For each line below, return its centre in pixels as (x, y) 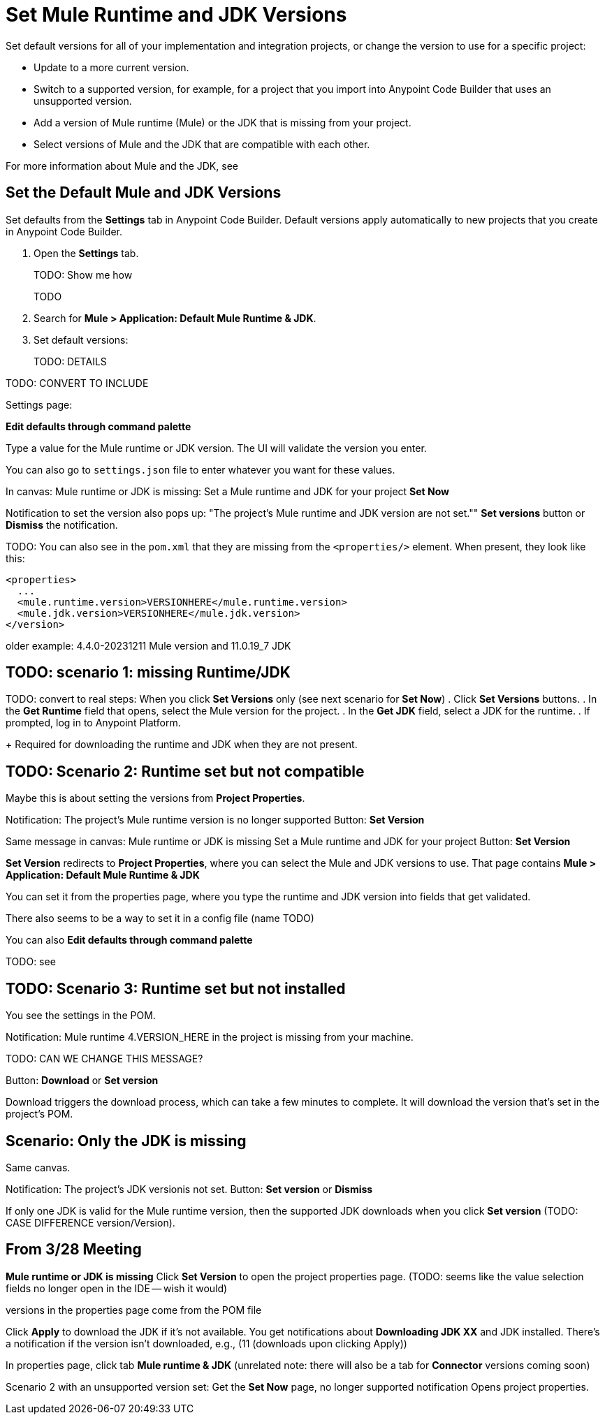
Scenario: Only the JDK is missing (126, 1141)
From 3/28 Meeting (74, 1250)
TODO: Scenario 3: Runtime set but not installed (176, 988)
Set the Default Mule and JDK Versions (144, 193)
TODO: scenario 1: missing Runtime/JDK (148, 673)
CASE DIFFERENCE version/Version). (90, 1222)
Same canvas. (38, 1167)
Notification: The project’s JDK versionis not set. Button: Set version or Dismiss (189, 1189)
